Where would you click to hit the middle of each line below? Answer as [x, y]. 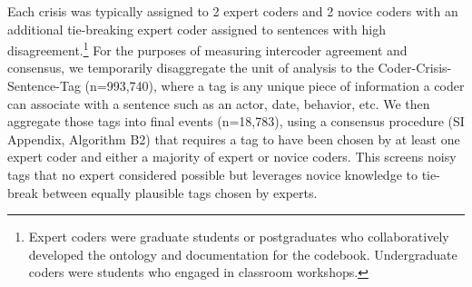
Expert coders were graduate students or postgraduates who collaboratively [239, 237]
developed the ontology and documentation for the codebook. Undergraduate [243, 254]
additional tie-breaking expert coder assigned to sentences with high [197, 29]
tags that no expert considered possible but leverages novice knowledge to [212, 174]
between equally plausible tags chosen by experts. [180, 192]
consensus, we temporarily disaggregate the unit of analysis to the [191, 68]
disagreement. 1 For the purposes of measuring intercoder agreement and [207, 49]
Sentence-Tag [44, 86]
